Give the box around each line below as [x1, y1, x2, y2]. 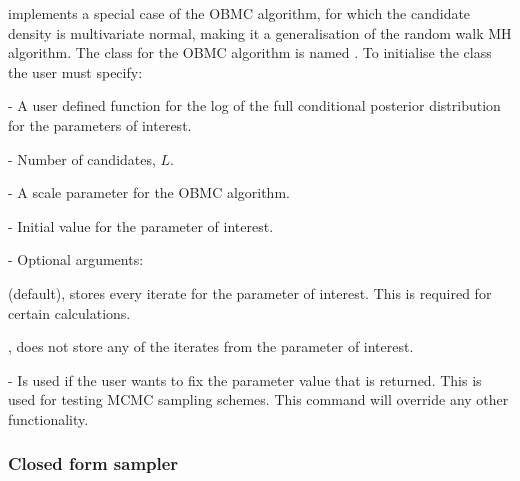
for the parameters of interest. [8, 114, 192, 135]
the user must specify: [8, 61, 143, 82]
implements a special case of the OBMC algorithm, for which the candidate [8, 3, 471, 23]
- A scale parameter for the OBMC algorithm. [8, 182, 290, 203]
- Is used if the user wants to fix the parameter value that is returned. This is [8, 369, 482, 390]
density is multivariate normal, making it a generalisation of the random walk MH [8, 22, 512, 43]
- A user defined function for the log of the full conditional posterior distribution [8, 95, 501, 116]
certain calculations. [8, 302, 131, 323]
